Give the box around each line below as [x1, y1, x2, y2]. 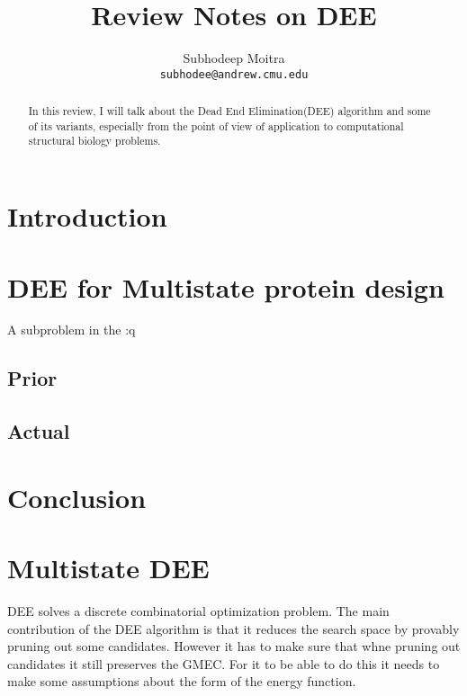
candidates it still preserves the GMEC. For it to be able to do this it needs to [7, 654, 440, 673]
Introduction [7, 198, 167, 235]
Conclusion [7, 478, 147, 515]
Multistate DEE [7, 549, 210, 586]
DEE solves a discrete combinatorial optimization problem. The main [7, 602, 390, 620]
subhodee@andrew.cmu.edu [159, 67, 309, 81]
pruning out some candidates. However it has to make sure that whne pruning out [7, 637, 461, 656]
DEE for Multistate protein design [7, 268, 445, 305]
